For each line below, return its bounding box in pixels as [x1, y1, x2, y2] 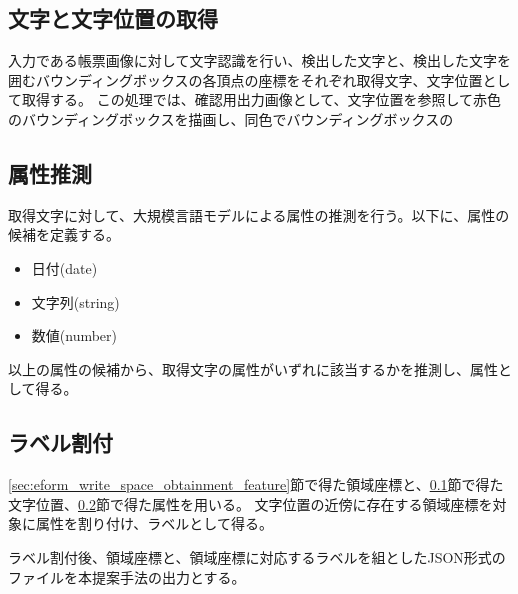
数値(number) [31, 325, 118, 346]
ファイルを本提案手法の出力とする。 [8, 566, 246, 587]
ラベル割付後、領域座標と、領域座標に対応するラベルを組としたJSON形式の [8, 546, 506, 567]
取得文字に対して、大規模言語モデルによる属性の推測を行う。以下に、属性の [8, 204, 510, 225]
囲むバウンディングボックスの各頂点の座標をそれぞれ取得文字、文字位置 [8, 69, 483, 90]
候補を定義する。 [8, 224, 120, 245]
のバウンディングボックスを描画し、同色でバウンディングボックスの [8, 108, 454, 129]
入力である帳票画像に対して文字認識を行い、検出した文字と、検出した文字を [8, 50, 511, 71]
